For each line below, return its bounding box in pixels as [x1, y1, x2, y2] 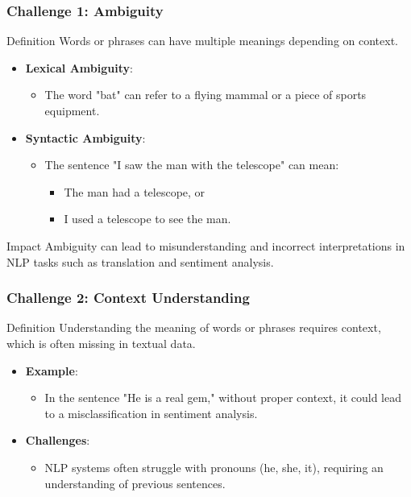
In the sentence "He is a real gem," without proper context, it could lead [44, 389, 401, 406]
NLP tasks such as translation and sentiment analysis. [6, 253, 274, 270]
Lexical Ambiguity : [25, 59, 133, 76]
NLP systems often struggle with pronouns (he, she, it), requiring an [44, 458, 384, 475]
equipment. [44, 102, 100, 118]
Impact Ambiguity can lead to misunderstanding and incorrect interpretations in [6, 237, 405, 254]
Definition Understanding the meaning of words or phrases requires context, [6, 319, 381, 336]
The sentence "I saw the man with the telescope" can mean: [44, 156, 339, 173]
